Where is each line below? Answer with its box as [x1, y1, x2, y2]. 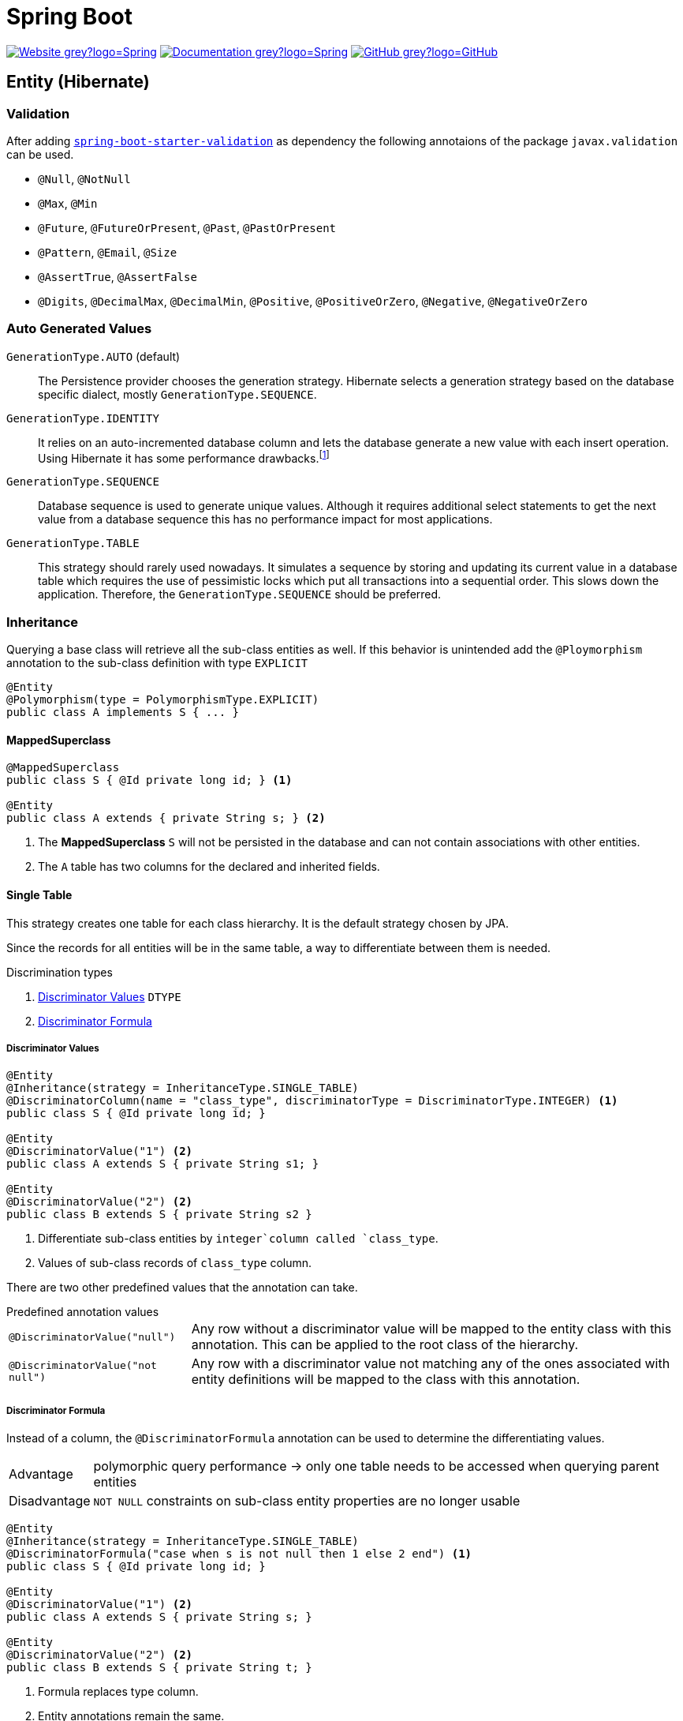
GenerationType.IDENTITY [6, 411, 159, 425]
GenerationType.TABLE [6, 537, 140, 550]
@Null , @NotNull [38, 171, 131, 186]
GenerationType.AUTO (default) [6, 349, 181, 363]
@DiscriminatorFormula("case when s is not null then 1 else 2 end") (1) [6, 1547, 472, 1561]
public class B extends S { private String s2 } [6, 1208, 312, 1221]
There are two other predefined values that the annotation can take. [6, 1280, 358, 1295]
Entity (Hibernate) [6, 72, 150, 92]
